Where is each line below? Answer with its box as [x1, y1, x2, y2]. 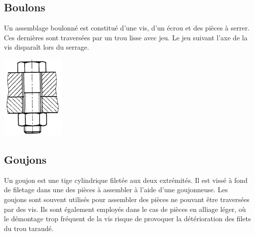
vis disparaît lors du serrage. [4, 42, 89, 52]
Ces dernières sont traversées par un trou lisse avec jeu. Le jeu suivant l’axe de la [4, 32, 248, 42]
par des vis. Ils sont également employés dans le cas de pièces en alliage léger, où [4, 204, 246, 214]
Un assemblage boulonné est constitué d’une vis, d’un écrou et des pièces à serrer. [4, 23, 250, 33]
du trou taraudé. [4, 223, 54, 233]
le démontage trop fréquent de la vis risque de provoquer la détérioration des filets [4, 213, 251, 224]
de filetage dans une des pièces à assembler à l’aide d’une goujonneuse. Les [4, 184, 228, 195]
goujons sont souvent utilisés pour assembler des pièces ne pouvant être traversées [4, 194, 250, 204]
